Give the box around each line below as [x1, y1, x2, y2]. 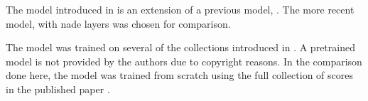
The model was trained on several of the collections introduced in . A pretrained [6, 40, 355, 55]
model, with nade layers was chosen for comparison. [6, 16, 231, 31]
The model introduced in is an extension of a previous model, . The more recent [6, 2, 355, 16]
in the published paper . [6, 81, 110, 96]
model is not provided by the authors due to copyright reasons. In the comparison [6, 53, 362, 68]
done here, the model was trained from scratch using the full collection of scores [6, 68, 353, 83]
